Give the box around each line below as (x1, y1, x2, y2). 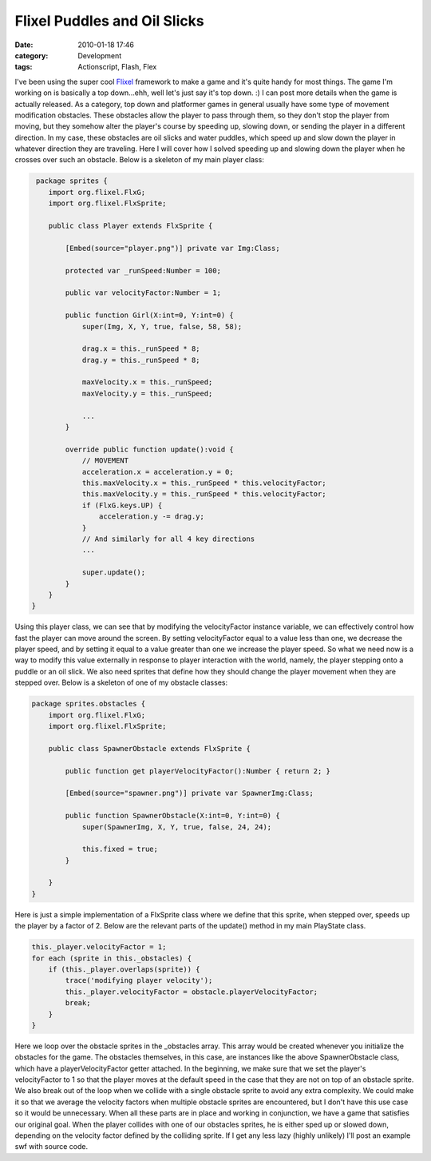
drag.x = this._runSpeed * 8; (81, 344, 200, 353)
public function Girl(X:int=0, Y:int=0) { (65, 311, 235, 320)
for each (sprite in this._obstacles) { (31, 953, 192, 963)
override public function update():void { (65, 444, 235, 454)
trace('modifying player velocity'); (65, 976, 213, 985)
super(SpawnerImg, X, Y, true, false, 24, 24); (81, 822, 272, 831)
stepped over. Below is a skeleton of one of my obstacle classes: (14, 678, 227, 687)
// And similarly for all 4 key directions (81, 534, 255, 543)
